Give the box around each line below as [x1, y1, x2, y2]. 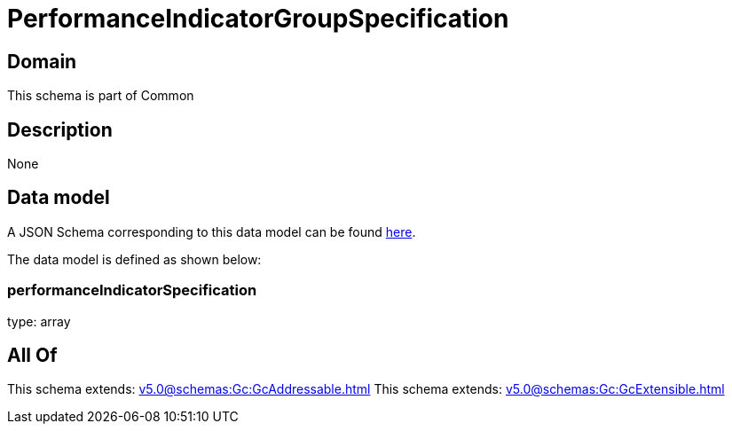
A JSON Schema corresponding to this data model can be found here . [7, 223, 416, 239]
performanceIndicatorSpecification [7, 281, 257, 300]
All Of [7, 344, 58, 367]
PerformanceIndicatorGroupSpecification [7, 4, 509, 34]
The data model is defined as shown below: [7, 251, 262, 267]
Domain [7, 50, 77, 73]
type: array [7, 313, 71, 329]
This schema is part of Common [7, 88, 194, 104]
